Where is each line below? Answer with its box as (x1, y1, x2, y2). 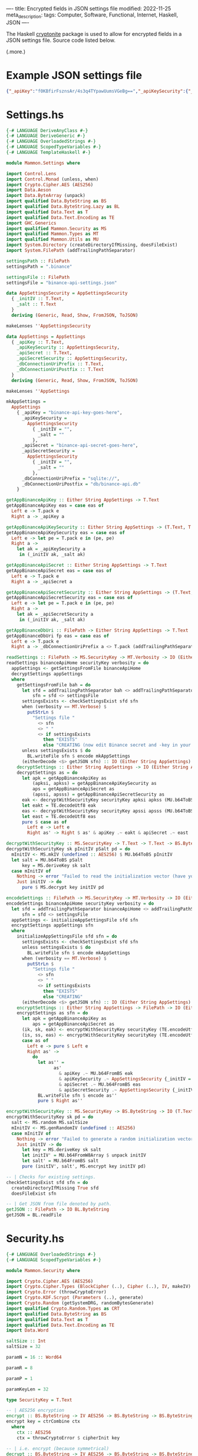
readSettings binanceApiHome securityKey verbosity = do (6, 660, 149, 666)
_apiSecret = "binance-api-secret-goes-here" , (21, 442, 138, 449)
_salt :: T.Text (16, 301, 57, 307)
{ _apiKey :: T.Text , (11, 339, 65, 345)
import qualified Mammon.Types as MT (6, 231, 99, 237)
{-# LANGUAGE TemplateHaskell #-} (6, 150, 91, 156)
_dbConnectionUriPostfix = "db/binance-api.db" (21, 481, 141, 487)
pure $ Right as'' (37, 1098, 83, 1104)
